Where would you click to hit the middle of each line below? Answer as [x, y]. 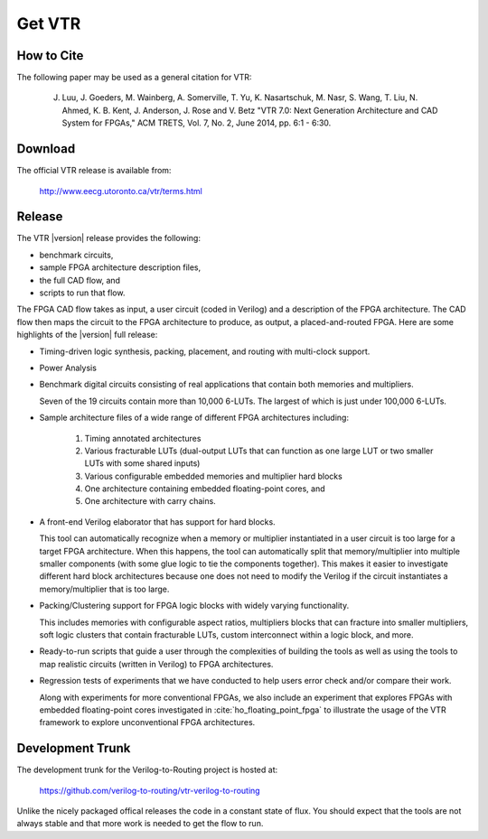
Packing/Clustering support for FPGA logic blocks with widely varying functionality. [194, 606]
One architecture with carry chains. [150, 501]
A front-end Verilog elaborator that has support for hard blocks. [157, 522]
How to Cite [50, 56]
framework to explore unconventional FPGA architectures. [147, 722]
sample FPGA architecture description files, [120, 267]
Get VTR [49, 23]
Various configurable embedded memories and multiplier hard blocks [213, 476]
